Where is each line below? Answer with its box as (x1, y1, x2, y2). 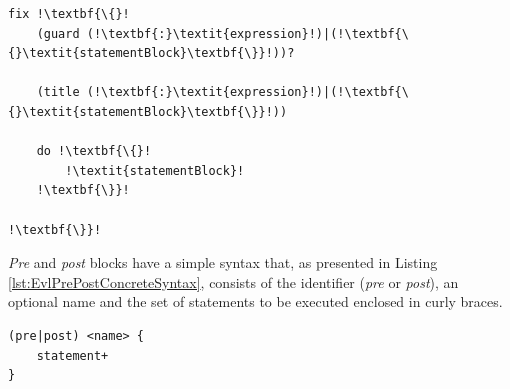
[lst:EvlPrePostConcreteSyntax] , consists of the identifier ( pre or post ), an (8, 271, 459, 292)
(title (36, 85, 80, 100)
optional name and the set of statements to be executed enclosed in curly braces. (8, 291, 503, 312)
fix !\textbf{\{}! (8, 7, 130, 21)
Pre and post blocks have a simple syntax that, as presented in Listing (8, 252, 438, 273)
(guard (36, 26, 80, 41)
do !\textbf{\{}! (36, 144, 152, 159)
